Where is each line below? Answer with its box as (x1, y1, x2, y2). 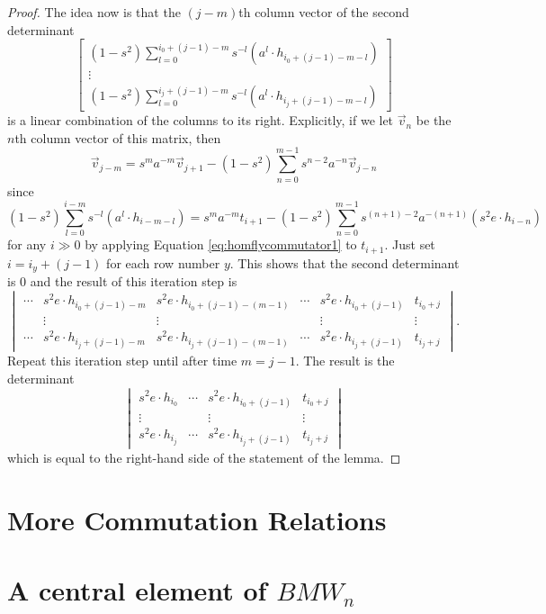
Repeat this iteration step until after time (7, 351, 237, 370)
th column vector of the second (238, 3, 409, 21)
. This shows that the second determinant (229, 253, 460, 272)
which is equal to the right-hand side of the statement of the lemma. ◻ (7, 447, 401, 466)
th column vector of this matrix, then (14, 128, 221, 147)
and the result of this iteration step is (30, 272, 237, 291)
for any (7, 235, 47, 254)
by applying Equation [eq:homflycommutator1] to (85, 235, 357, 254)
